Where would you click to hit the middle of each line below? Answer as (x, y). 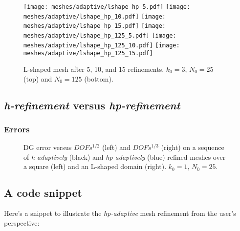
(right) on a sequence (193, 147)
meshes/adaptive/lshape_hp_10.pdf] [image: (95, 16)
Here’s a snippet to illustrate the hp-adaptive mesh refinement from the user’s (120, 213)
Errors (17, 129)
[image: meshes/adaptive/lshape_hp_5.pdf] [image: (107, 7)
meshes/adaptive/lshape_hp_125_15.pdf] (88, 53)
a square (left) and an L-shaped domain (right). (95, 166)
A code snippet (43, 193)
